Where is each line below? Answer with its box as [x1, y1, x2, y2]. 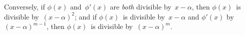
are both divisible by [110, 1, 171, 11]
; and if [74, 11, 97, 21]
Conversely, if [4, 1, 45, 11]
